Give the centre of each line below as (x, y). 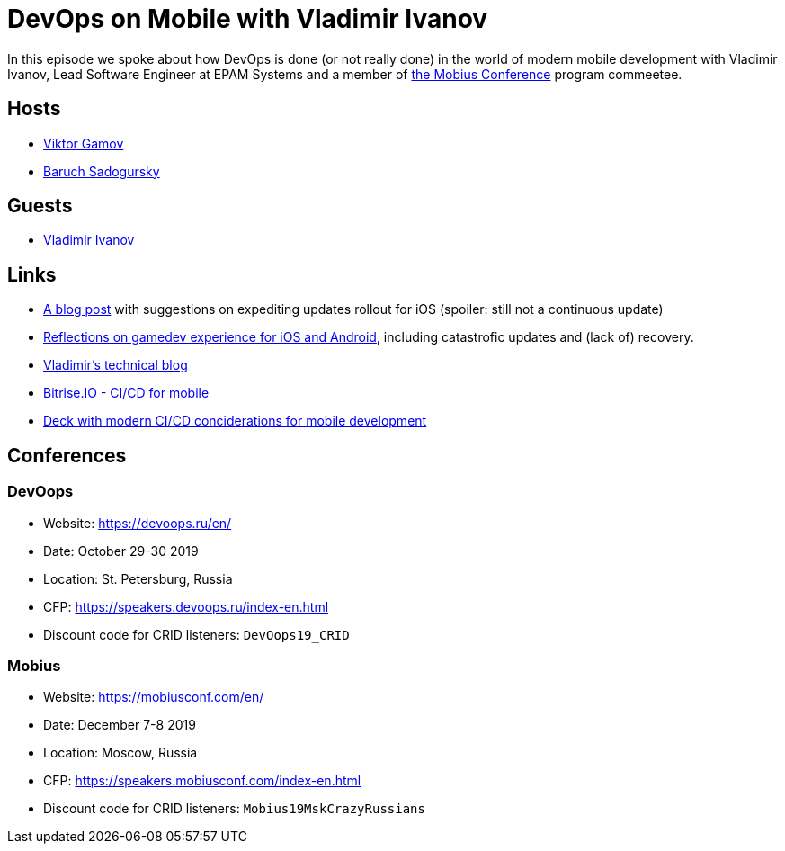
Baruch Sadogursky (102, 171)
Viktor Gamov (84, 143)
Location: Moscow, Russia (120, 753)
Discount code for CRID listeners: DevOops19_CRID (196, 634)
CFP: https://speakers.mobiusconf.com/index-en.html (202, 781)
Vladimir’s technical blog (116, 365)
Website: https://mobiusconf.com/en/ (154, 697)
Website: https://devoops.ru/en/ (138, 523)
